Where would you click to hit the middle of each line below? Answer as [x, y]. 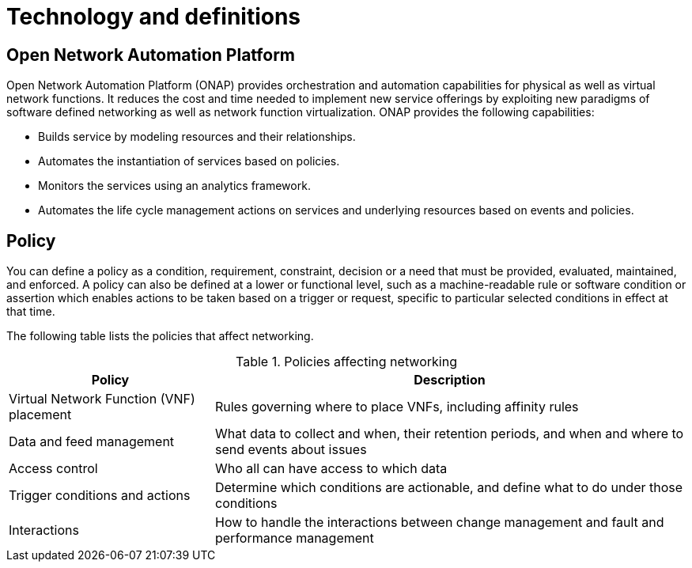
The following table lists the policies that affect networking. [160, 336]
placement [40, 415]
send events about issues [291, 450]
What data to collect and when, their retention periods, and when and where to [449, 434]
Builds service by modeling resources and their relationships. [197, 137]
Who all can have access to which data [331, 469]
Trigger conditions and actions [100, 496]
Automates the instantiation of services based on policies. [189, 161]
